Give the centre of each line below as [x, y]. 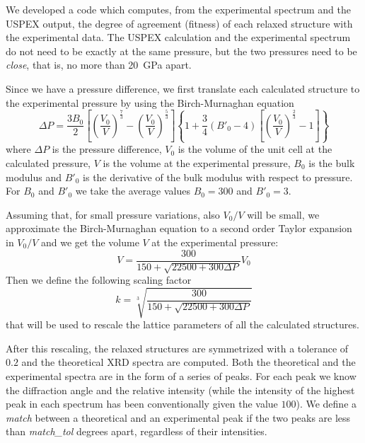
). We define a [326, 404]
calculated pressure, [48, 162]
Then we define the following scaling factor [99, 279]
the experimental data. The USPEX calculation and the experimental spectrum [178, 37]
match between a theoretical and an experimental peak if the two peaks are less [178, 417]
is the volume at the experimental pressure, [197, 162]
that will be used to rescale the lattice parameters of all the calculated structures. [182, 324]
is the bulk [332, 162]
